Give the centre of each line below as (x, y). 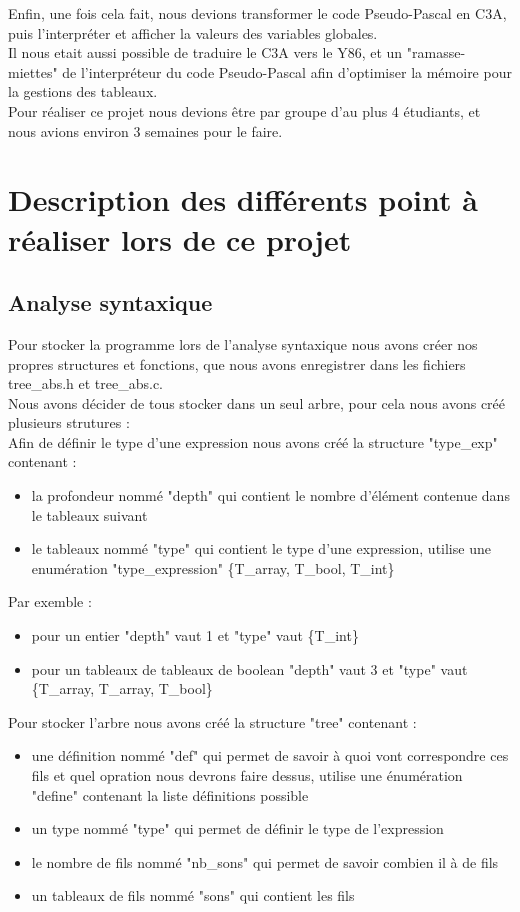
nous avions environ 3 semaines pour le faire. (145, 130)
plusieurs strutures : (69, 422)
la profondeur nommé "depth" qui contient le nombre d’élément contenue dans (270, 495)
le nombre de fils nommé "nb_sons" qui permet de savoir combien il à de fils (265, 861)
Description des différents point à (243, 199)
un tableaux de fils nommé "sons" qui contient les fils (193, 895)
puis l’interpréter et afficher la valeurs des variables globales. (193, 32)
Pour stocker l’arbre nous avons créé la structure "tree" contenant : (212, 721)
